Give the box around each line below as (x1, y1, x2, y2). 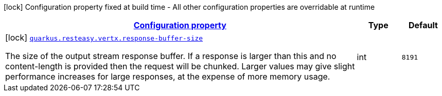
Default (408, 20, 438, 30)
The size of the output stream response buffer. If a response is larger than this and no (5, 51, 337, 61)
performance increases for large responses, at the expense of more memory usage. (5, 71, 330, 82)
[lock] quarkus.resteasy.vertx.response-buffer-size (5, 32, 203, 43)
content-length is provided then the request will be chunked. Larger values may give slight (5, 61, 355, 71)
